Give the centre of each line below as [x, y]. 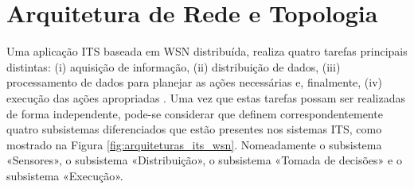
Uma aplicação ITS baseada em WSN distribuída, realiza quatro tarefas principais [207, 51]
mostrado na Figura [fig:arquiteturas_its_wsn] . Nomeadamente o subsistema [194, 144]
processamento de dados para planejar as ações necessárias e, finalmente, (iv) [195, 82]
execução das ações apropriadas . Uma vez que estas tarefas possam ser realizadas [206, 97]
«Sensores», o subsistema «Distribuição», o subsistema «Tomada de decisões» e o [204, 160]
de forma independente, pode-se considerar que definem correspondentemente [195, 113]
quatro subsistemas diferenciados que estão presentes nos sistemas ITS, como [194, 129]
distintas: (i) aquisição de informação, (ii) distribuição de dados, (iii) [174, 66]
